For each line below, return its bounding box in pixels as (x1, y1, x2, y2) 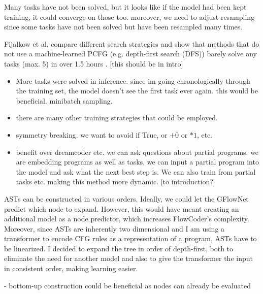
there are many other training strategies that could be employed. (16, 112, 218, 123)
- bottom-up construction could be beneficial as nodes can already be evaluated (4, 280, 251, 290)
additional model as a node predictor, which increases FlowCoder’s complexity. (4, 213, 249, 224)
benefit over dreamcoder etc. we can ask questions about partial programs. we (16, 146, 259, 157)
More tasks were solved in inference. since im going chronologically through (16, 75, 250, 86)
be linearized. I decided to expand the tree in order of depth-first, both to (4, 243, 234, 253)
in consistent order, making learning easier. (4, 263, 138, 274)
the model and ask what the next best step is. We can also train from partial (16, 166, 256, 177)
